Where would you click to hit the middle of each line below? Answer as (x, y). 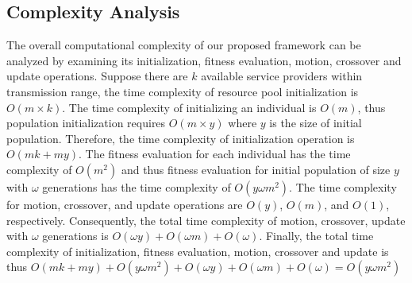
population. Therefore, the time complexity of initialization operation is (181, 138)
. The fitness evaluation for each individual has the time (215, 154)
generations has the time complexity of (137, 186)
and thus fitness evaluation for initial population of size (256, 169)
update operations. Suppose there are (97, 76)
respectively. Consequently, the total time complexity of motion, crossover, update (206, 220)
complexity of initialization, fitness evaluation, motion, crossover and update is (198, 251)
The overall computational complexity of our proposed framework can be (184, 45)
